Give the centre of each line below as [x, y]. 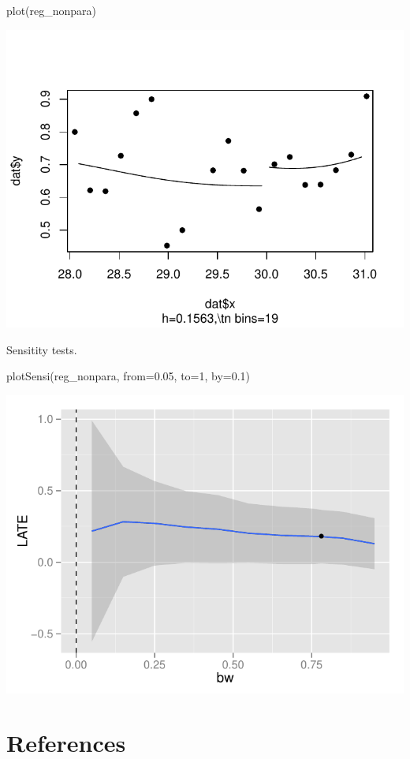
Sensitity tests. [42, 349]
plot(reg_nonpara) [52, 10]
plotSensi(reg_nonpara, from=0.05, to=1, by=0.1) [129, 376]
